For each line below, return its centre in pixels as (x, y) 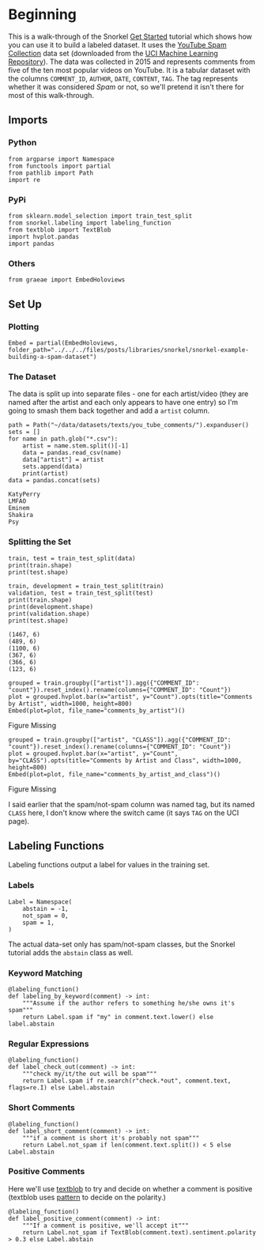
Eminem (19, 508)
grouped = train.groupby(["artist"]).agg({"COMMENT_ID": (104, 683)
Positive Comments (47, 1172)
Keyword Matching (45, 972)
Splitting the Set (40, 542)
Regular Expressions (49, 1044)
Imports (28, 120)
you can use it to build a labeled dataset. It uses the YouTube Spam (117, 44)
